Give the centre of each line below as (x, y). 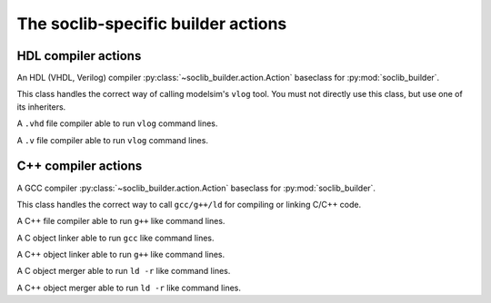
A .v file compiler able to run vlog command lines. (113, 140)
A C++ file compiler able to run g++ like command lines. (121, 221)
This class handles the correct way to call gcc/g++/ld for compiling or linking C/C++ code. (189, 204)
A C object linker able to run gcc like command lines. (115, 238)
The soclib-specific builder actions (152, 24)
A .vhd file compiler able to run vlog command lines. (117, 123)
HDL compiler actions (79, 56)
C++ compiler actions (80, 166)
